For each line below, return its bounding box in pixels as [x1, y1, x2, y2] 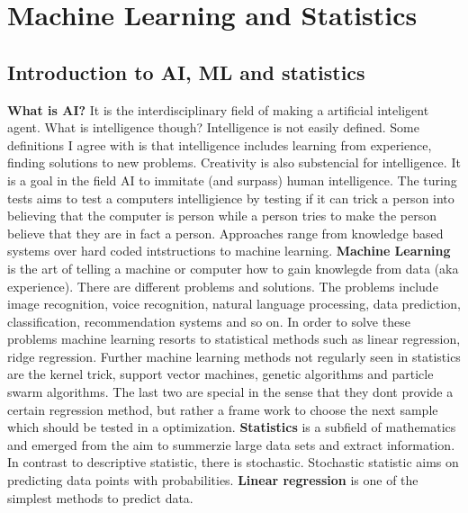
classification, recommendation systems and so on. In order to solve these [7, 311, 410, 330]
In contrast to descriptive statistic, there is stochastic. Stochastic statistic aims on [7, 453, 459, 472]
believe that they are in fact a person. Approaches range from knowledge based [7, 223, 444, 242]
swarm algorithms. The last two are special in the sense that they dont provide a [7, 382, 454, 401]
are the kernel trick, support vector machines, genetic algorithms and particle [7, 364, 434, 383]
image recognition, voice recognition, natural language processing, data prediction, [7, 294, 461, 313]
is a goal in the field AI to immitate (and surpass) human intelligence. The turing [7, 170, 457, 189]
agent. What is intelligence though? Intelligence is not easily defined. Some [7, 118, 419, 137]
